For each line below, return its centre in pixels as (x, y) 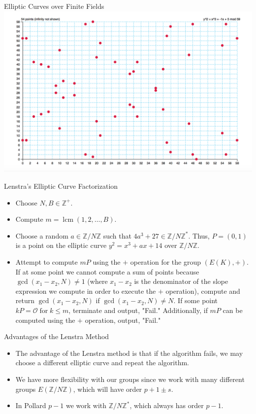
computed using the (45, 320)
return (25, 300)
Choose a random (42, 235)
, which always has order (167, 405)
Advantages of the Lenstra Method (57, 336)
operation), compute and (203, 291)
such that (117, 235)
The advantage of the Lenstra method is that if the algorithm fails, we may (129, 353)
